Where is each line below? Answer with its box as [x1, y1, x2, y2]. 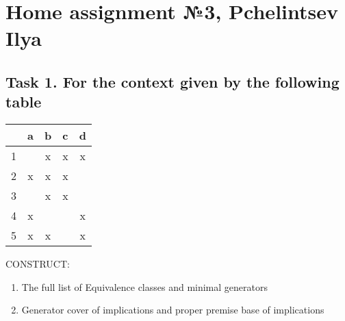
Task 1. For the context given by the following [5, 70, 340, 92]
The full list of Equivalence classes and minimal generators [21, 279, 268, 294]
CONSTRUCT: [5, 257, 70, 271]
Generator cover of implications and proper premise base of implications [21, 303, 324, 317]
